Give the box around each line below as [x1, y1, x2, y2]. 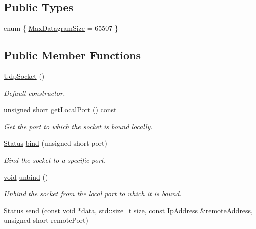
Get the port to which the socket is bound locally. [4, 121, 153, 131]
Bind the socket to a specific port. [4, 154, 106, 165]
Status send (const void [4, 205, 76, 215]
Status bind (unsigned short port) [4, 138, 107, 148]
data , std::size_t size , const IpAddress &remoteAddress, [81, 205, 253, 215]
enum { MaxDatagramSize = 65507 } [4, 23, 118, 33]
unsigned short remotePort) [4, 215, 88, 225]
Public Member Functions [4, 47, 141, 63]
